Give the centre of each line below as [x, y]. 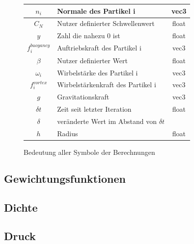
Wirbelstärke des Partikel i [97, 72]
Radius [68, 133]
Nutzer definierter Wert [92, 60]
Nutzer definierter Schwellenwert [106, 23]
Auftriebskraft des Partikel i [99, 48]
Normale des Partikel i [96, 11]
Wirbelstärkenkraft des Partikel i [107, 85]
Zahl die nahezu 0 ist [89, 36]
